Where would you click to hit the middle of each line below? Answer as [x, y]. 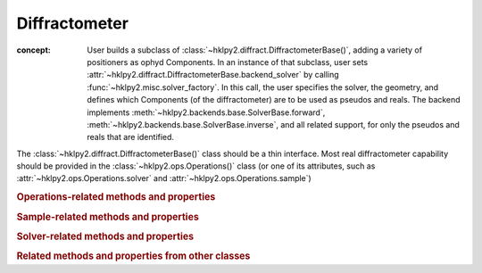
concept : [33, 50]
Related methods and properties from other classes [133, 256]
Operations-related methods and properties [116, 197]
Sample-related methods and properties [108, 217]
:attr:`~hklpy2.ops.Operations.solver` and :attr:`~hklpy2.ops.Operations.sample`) [164, 178]
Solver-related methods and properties [105, 236]
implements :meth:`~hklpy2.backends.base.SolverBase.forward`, [206, 112]
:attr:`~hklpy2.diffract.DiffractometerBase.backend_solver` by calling [213, 75]
